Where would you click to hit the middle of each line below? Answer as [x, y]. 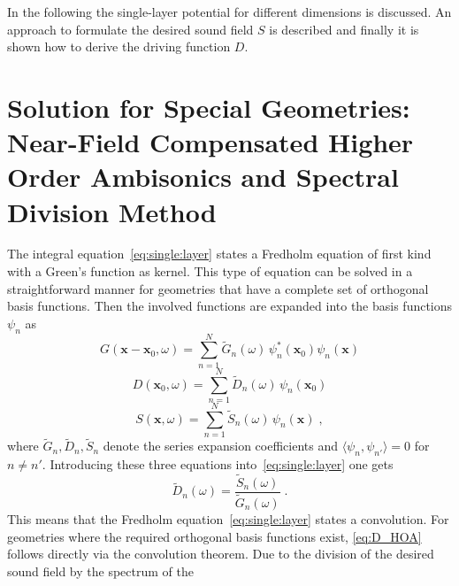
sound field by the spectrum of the [100, 571]
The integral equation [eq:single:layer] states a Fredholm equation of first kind [219, 254]
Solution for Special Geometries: [209, 107]
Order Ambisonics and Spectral [203, 177]
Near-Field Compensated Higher [210, 142]
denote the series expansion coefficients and [220, 446]
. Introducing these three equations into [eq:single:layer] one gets [218, 464]
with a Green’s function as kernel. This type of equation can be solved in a [210, 271]
